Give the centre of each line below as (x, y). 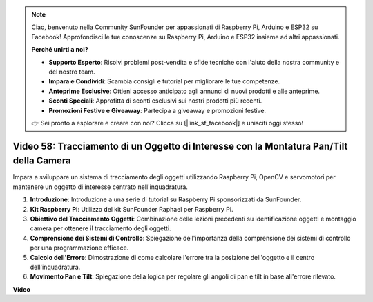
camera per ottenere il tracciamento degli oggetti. (101, 228)
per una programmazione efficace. (79, 248)
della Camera (42, 161)
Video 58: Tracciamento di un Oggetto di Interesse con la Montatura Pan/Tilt (180, 146)
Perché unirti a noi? (60, 50)
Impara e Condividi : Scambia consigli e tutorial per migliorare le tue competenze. (164, 81)
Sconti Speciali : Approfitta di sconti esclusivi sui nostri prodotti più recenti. (155, 101)
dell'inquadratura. (55, 267)
